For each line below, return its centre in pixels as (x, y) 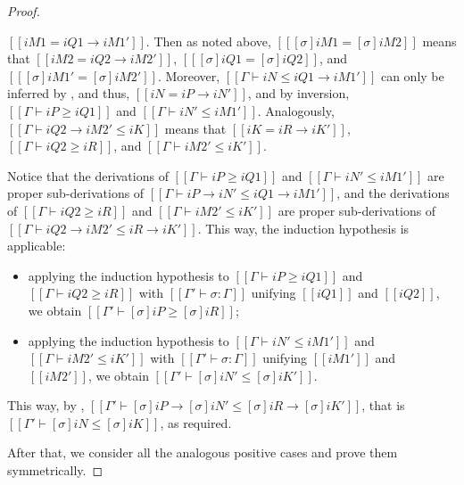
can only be (412, 75)
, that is (383, 405)
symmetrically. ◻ (55, 470)
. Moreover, (189, 75)
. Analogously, (296, 110)
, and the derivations (393, 193)
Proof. (24, 11)
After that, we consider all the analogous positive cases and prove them (203, 452)
